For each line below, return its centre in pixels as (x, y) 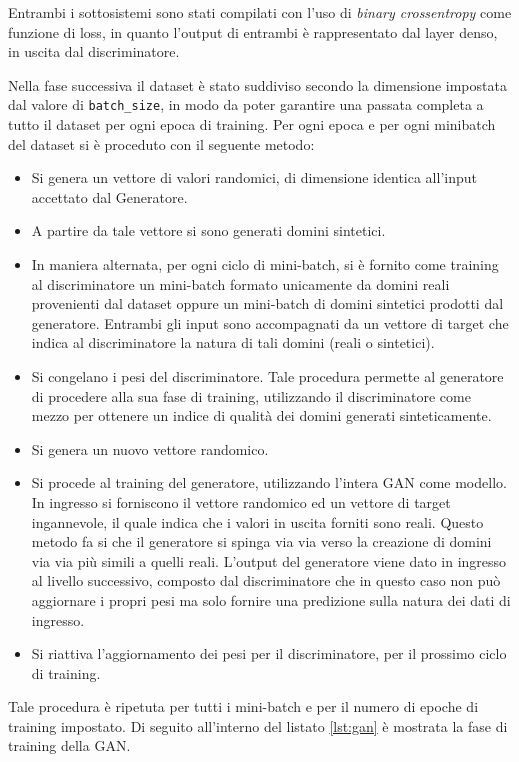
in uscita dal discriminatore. (94, 51)
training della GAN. (69, 745)
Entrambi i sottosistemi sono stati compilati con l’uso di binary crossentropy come (260, 12)
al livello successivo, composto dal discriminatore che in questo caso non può (266, 580)
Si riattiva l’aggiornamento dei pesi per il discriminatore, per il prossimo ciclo (269, 653)
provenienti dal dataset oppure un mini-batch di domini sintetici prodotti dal (267, 303)
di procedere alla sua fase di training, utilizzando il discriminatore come (251, 395)
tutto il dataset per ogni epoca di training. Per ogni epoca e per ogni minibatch (252, 124)
